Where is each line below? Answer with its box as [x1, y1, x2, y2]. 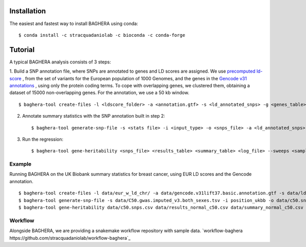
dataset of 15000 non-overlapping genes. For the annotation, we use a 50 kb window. [9, 89, 190, 96]
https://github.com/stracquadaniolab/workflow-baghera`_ [9, 235, 131, 241]
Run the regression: [22, 136, 64, 142]
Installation [9, 7, 46, 15]
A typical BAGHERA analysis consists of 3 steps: [9, 59, 111, 65]
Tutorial [9, 45, 35, 54]
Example [9, 161, 32, 168]
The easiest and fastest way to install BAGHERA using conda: [9, 20, 138, 27]
